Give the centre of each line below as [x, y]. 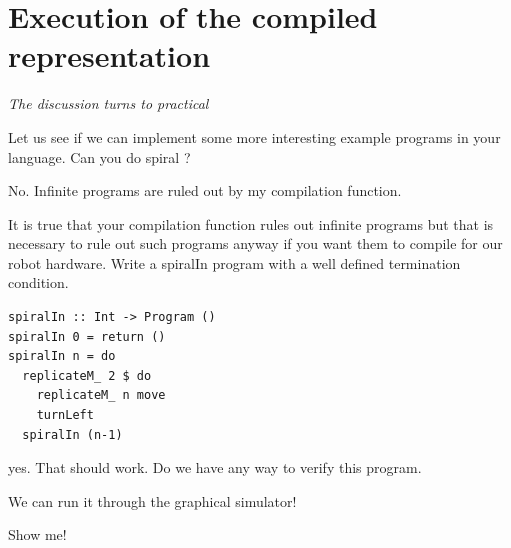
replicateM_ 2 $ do [87, 375]
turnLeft [65, 415]
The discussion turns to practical [108, 103]
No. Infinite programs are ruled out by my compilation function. [205, 190]
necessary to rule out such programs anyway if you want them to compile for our [255, 243]
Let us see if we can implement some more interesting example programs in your [254, 136]
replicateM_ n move [101, 395]
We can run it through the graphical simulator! [152, 500]
